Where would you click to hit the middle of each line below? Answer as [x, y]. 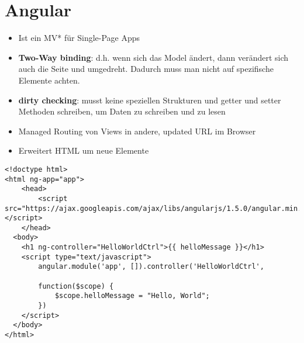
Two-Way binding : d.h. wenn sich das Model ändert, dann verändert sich [153, 57]
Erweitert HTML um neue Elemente [84, 150]
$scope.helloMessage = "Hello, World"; [132, 296]
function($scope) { [76, 286]
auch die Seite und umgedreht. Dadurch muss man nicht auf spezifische [146, 69]
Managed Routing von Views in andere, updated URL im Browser [137, 131]
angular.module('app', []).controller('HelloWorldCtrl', [151, 267]
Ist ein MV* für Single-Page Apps [79, 38]
